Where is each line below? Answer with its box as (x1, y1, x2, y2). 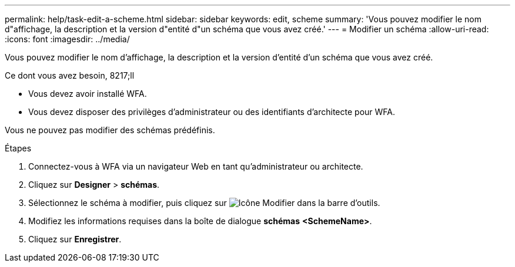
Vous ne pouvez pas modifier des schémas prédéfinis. (5, 125, 215, 135)
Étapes (5, 143, 32, 153)
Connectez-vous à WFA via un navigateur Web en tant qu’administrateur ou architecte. (28, 161, 363, 171)
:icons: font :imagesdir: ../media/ (5, 34, 130, 44)
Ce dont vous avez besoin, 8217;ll (5, 70, 135, 80)
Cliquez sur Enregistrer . (28, 234, 122, 244)
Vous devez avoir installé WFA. (28, 89, 147, 99)
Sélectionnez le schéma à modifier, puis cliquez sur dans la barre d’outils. (28, 198, 380, 208)
